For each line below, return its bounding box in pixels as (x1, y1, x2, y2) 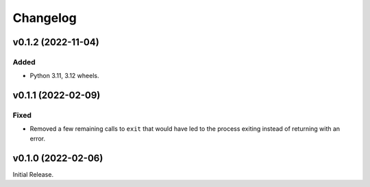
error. (29, 134, 46, 142)
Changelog (12, 10, 77, 25)
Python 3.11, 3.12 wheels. (29, 72, 99, 80)
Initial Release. (12, 170, 54, 178)
